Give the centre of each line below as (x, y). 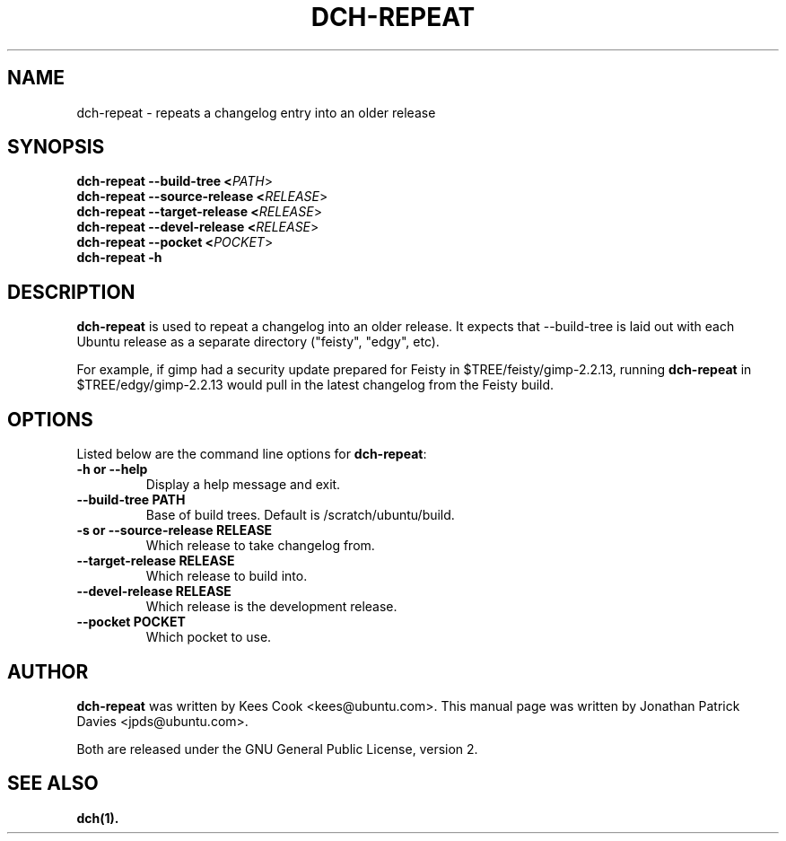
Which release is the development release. (271, 607)
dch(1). (98, 818)
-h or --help (112, 469)
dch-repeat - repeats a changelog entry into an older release (256, 112)
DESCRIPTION (71, 292)
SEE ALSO (53, 784)
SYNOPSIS (56, 147)
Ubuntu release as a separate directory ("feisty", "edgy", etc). (258, 342)
